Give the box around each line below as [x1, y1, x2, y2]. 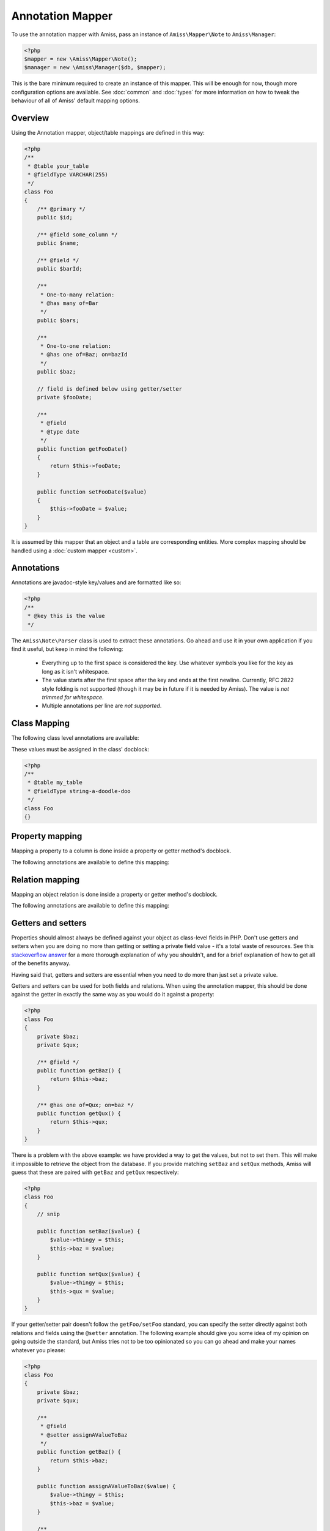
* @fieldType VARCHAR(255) [28, 171, 108, 178]
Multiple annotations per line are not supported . [42, 702, 162, 710]
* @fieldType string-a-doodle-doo [28, 788, 131, 794]
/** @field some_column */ [37, 231, 119, 238]
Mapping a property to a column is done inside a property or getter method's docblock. [11, 847, 232, 854]
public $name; [37, 239, 79, 247]
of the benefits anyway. [11, 960, 71, 967]
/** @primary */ [37, 205, 86, 213]
